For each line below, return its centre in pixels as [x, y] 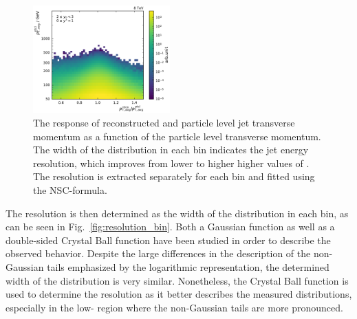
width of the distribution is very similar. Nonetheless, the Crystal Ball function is [177, 280]
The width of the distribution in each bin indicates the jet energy [171, 150]
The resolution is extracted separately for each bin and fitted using [174, 176]
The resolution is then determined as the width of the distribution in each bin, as [177, 213]
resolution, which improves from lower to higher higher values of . [171, 163]
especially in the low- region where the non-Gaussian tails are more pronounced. [174, 307]
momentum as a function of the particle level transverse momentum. [177, 136]
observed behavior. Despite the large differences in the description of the [158, 253]
